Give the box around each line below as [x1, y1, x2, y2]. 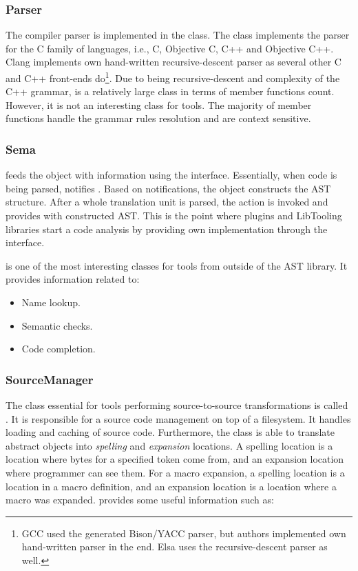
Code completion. [21, 341, 96, 356]
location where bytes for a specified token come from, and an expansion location [6, 452, 344, 466]
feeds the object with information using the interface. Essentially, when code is [6, 168, 337, 182]
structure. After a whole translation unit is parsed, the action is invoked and [6, 194, 328, 209]
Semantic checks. [21, 318, 93, 332]
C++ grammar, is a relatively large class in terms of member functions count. [6, 84, 335, 99]
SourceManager [6, 370, 94, 388]
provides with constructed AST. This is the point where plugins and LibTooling [6, 208, 342, 223]
